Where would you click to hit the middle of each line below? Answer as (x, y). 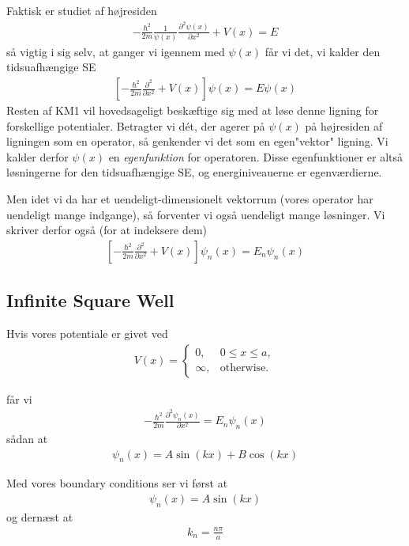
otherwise (243, 368)
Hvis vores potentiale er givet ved (87, 334)
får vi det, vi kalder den (323, 51)
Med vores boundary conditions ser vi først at (117, 483)
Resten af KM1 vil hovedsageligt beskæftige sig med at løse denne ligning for (193, 110)
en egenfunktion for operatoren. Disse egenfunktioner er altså (256, 156)
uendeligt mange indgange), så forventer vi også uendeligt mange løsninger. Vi (196, 214)
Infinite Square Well (90, 300)
